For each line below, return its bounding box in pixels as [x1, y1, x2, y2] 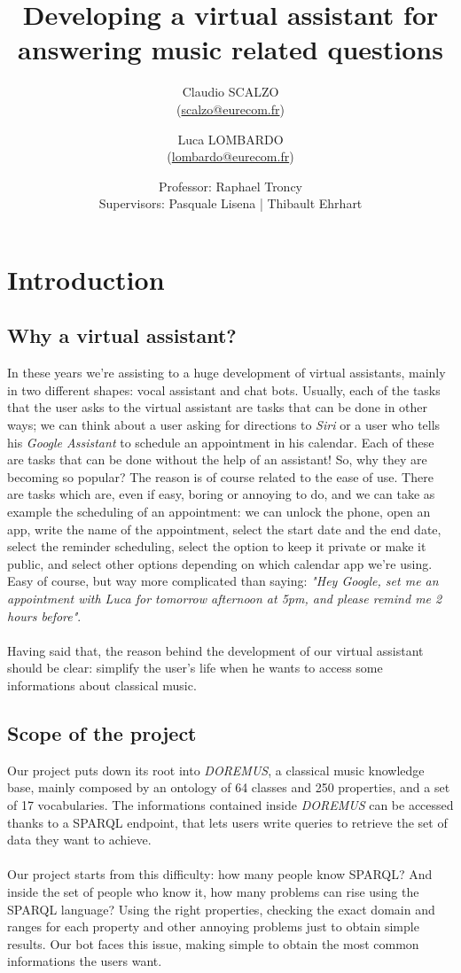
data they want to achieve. [7, 830, 152, 849]
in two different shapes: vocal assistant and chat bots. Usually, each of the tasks [7, 380, 441, 399]
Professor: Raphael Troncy [158, 176, 303, 195]
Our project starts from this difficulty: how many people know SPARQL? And [7, 865, 433, 883]
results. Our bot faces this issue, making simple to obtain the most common [7, 934, 419, 953]
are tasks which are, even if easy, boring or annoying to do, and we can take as [7, 485, 435, 503]
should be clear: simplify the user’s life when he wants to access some [7, 658, 383, 677]
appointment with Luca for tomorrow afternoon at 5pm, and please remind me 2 [7, 588, 442, 607]
